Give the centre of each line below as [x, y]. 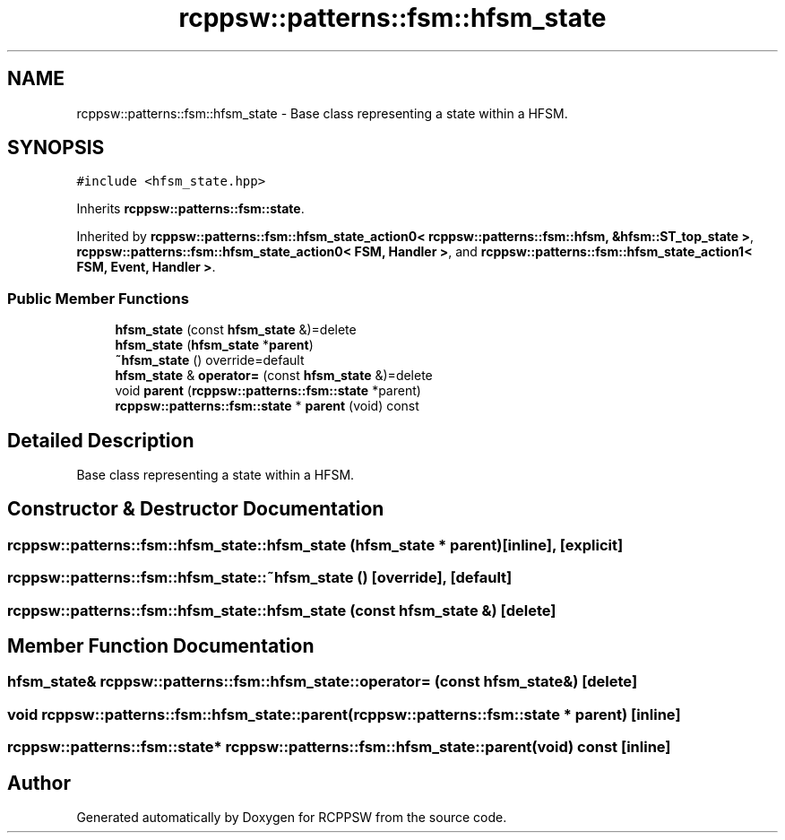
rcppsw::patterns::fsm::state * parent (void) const [267, 406]
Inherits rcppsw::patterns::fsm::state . [190, 209]
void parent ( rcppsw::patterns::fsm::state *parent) [268, 391]
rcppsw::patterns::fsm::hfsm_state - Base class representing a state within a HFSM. [322, 113]
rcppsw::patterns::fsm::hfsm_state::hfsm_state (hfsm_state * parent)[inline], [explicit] [315, 545]
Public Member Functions [98, 298]
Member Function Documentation [161, 646]
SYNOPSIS [56, 148]
